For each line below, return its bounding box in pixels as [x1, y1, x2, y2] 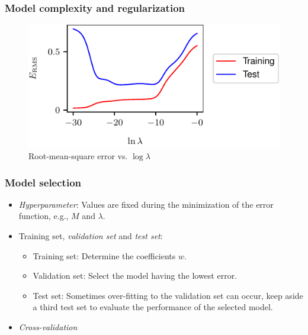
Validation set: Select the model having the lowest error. [33, 269, 238, 282]
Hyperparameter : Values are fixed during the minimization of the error [18, 198, 274, 210]
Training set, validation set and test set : [18, 230, 163, 242]
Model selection [5, 175, 81, 189]
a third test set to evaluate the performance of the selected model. [33, 301, 273, 313]
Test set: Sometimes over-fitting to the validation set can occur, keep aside [33, 289, 303, 301]
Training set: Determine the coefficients [33, 249, 176, 262]
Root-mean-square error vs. [28, 150, 128, 162]
